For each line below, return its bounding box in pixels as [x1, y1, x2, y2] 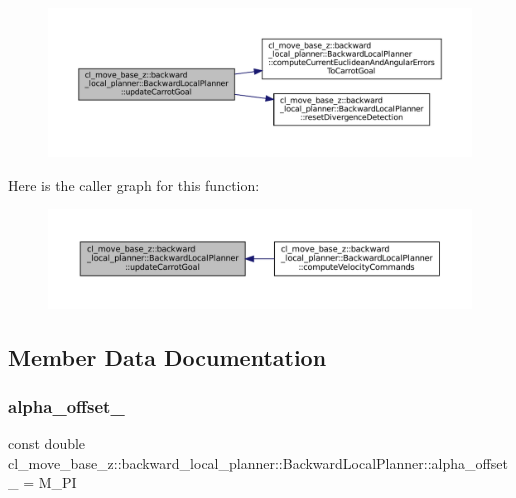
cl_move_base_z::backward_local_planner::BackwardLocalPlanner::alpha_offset [8, 452, 508, 473]
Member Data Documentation [8, 341, 327, 372]
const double [8, 433, 86, 454]
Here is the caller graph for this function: [8, 174, 260, 195]
